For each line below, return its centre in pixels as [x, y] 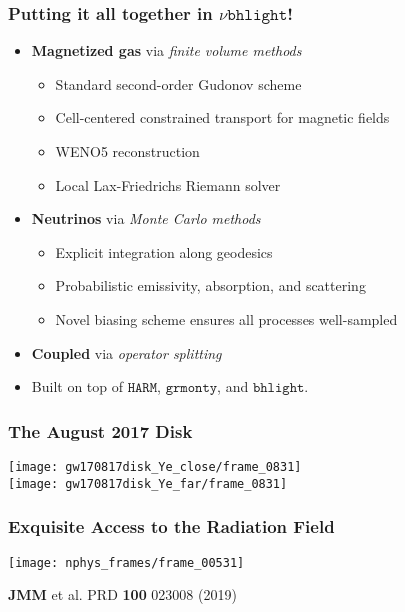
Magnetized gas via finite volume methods [166, 50]
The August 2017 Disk [100, 430]
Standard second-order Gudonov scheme [178, 83]
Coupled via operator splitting [126, 352]
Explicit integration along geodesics [164, 251]
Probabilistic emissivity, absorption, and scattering [210, 285]
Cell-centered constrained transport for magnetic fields [222, 117]
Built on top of [77, 386]
